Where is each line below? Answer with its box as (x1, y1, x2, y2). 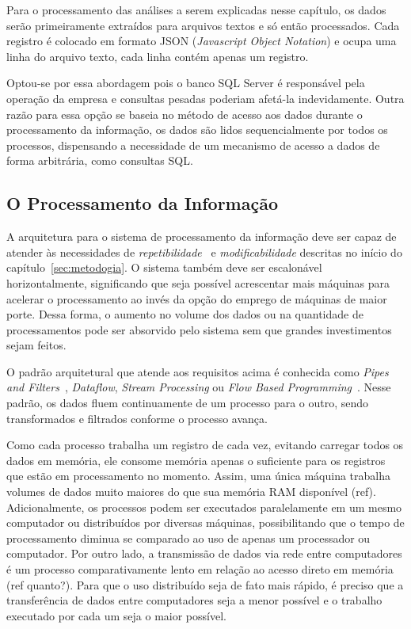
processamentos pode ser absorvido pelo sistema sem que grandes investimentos (6, 321, 392, 337)
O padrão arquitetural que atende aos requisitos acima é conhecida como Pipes (6, 363, 389, 379)
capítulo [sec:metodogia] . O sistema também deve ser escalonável (6, 259, 322, 276)
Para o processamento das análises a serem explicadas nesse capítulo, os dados (6, 2, 386, 17)
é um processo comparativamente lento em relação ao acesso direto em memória (6, 561, 394, 578)
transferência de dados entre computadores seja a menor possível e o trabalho (6, 592, 382, 608)
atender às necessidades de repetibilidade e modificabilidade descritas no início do (6, 243, 402, 260)
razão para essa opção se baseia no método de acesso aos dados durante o (6, 105, 363, 122)
